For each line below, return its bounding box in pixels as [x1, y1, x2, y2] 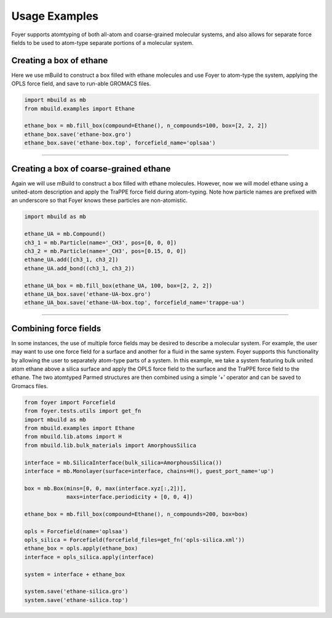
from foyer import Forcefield [24, 399, 116, 405]
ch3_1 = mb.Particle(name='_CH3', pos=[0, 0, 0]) [24, 239, 177, 246]
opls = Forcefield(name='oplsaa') [24, 528, 128, 534]
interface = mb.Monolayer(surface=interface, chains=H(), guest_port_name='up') [24, 467, 274, 474]
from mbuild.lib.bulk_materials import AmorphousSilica [24, 442, 197, 448]
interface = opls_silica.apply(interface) [24, 553, 154, 560]
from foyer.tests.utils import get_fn [24, 407, 141, 415]
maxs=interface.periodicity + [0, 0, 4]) [66, 493, 193, 501]
